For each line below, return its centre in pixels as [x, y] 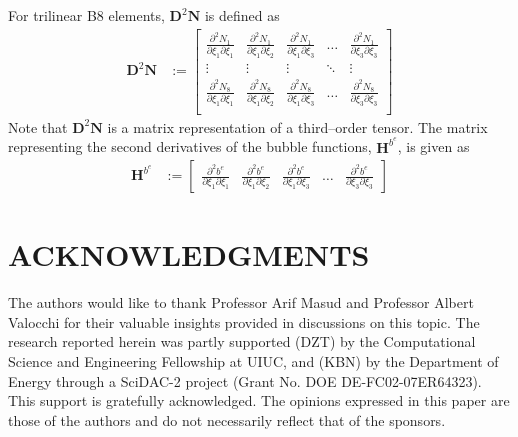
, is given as [433, 146]
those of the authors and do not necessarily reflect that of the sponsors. [227, 419]
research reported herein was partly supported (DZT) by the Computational [242, 341]
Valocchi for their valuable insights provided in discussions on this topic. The [244, 321]
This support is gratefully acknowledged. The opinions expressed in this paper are [259, 400]
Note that [38, 126]
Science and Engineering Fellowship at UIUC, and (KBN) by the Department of [253, 361]
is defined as [242, 15]
